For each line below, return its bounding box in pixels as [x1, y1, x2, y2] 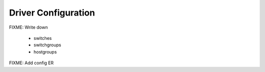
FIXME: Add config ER [9, 60, 54, 66]
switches [33, 35, 52, 41]
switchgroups [33, 42, 61, 48]
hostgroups [33, 49, 57, 54]
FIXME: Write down [9, 24, 48, 30]
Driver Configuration [9, 7, 95, 18]
